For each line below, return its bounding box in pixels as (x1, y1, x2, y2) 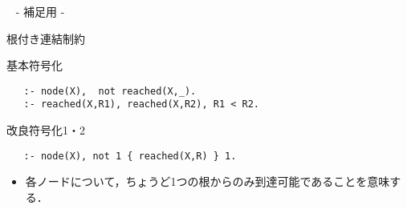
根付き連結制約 (6, 30, 85, 46)
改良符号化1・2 (6, 122, 85, 139)
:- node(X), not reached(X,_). (23, 85, 197, 97)
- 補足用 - (15, 3, 65, 19)
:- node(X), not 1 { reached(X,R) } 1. (23, 150, 237, 162)
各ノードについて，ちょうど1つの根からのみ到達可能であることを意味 (25, 173, 390, 190)
